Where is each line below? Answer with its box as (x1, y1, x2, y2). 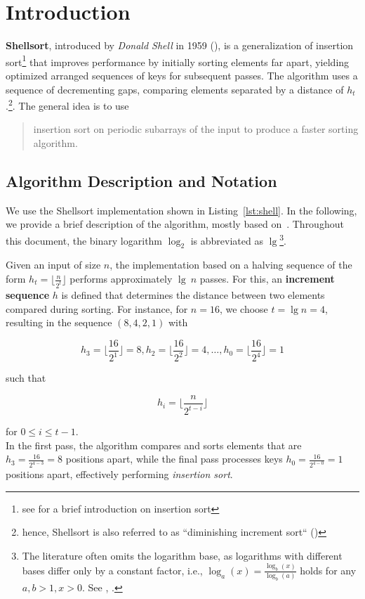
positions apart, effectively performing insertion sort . (6, 467, 233, 482)
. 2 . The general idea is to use (6, 96, 129, 112)
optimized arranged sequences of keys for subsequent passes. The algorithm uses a (6, 67, 358, 82)
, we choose (219, 301, 268, 316)
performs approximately (69, 271, 173, 286)
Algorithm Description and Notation (6, 169, 277, 191)
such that (6, 371, 46, 385)
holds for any (300, 562, 357, 577)
